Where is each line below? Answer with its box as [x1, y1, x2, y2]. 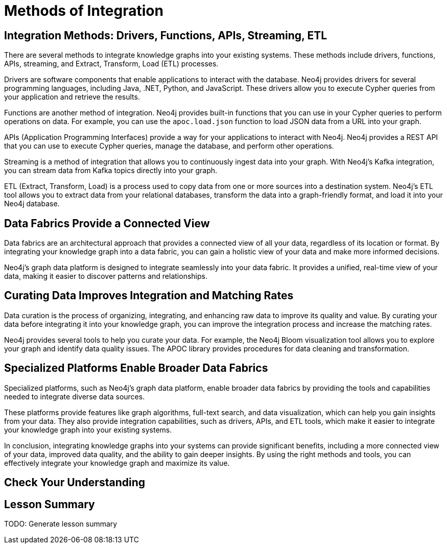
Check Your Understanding [4, 476, 145, 489]
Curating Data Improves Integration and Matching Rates [4, 289, 294, 302]
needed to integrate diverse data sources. [4, 392, 145, 401]
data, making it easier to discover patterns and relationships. [4, 272, 207, 281]
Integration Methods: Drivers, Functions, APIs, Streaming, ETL [4, 29, 327, 42]
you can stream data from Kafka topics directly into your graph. [4, 166, 218, 175]
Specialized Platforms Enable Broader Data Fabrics [4, 362, 268, 375]
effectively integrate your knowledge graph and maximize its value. [4, 458, 230, 467]
